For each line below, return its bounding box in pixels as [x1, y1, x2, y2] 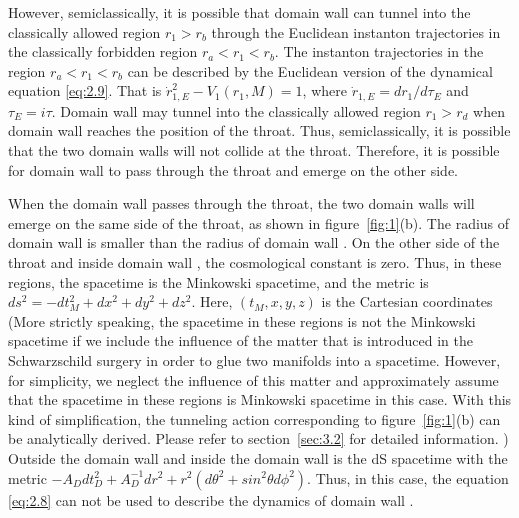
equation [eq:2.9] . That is [8, 80, 162, 101]
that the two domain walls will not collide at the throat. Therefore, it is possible [8, 140, 500, 161]
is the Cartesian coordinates [321, 291, 493, 312]
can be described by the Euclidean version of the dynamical [127, 60, 493, 81]
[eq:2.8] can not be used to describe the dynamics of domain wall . [8, 489, 414, 510]
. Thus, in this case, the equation [307, 467, 509, 488]
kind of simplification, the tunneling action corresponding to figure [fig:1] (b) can [8, 408, 501, 429]
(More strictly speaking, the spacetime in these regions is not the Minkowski [8, 310, 476, 331]
